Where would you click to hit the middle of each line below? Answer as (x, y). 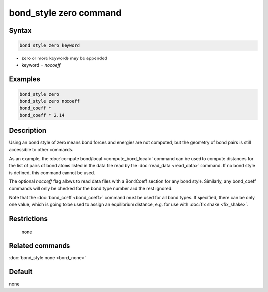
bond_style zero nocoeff (50, 101)
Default (21, 272)
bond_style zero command (65, 13)
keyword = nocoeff (41, 65)
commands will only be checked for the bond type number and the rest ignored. (91, 188)
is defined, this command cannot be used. (52, 172)
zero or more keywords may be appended (65, 58)
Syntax (20, 30)
